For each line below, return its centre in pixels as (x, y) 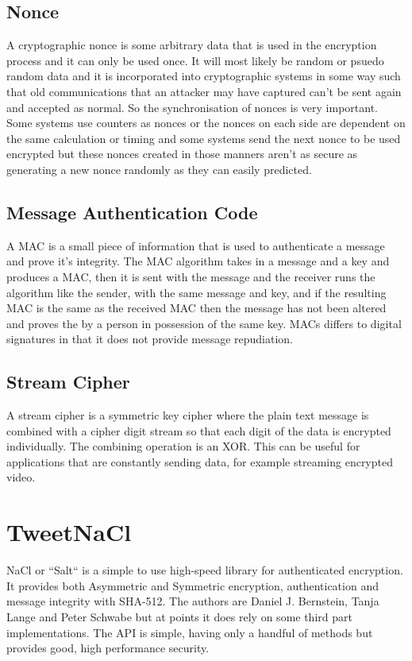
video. (21, 477)
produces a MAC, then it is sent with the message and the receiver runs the (191, 276)
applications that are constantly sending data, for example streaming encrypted (200, 461)
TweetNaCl (69, 532)
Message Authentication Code (132, 212)
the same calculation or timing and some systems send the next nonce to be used (204, 138)
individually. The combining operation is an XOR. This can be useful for (183, 446)
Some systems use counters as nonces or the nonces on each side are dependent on (206, 123)
